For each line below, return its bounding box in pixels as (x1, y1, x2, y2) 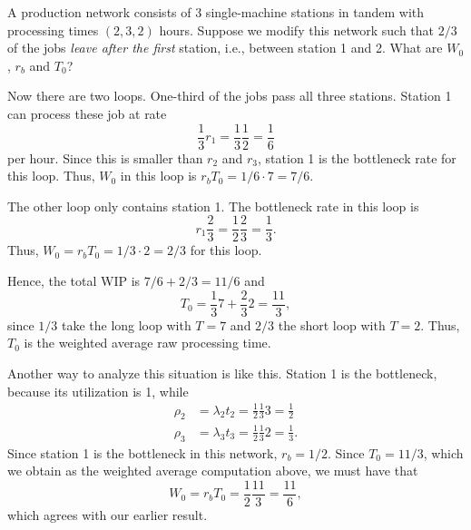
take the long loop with (61, 315, 191, 334)
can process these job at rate (7, 103, 167, 123)
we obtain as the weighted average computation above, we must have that (7, 461, 418, 480)
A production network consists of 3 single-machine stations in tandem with (7, 3, 425, 21)
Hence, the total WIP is (7, 271, 141, 290)
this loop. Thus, (7, 166, 95, 185)
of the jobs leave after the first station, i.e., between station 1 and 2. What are (7, 38, 443, 57)
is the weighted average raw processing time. (24, 333, 271, 352)
